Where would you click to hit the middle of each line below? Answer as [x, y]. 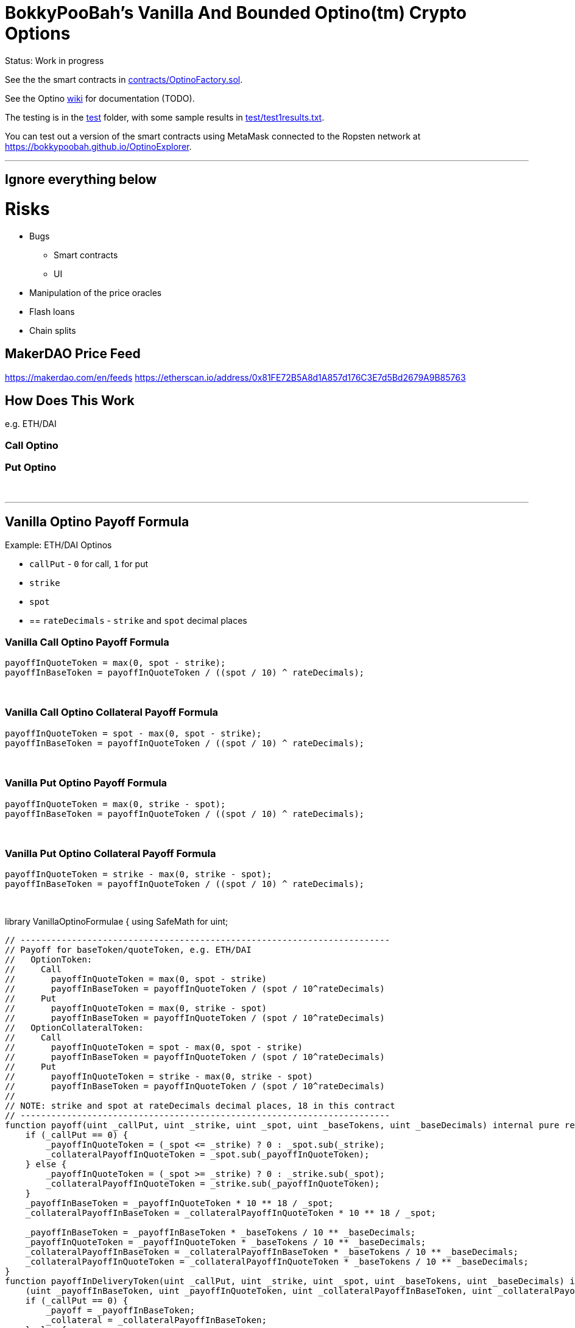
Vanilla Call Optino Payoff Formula [87, 642]
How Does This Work [70, 400]
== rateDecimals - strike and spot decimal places [138, 621]
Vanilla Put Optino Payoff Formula [86, 783]
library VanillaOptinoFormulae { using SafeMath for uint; [117, 922]
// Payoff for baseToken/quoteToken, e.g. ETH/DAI [128, 950]
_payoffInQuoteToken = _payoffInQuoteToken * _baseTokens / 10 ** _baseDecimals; [226, 1242]
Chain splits [53, 330]
